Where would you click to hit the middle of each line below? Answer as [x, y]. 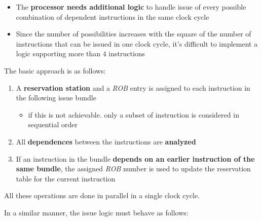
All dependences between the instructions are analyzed [106, 141]
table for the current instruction [66, 178]
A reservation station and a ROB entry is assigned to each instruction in [133, 87]
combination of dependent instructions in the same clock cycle [113, 16]
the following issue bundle [56, 98]
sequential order [53, 124]
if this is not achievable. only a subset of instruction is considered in [134, 114]
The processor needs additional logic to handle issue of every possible [131, 7]
